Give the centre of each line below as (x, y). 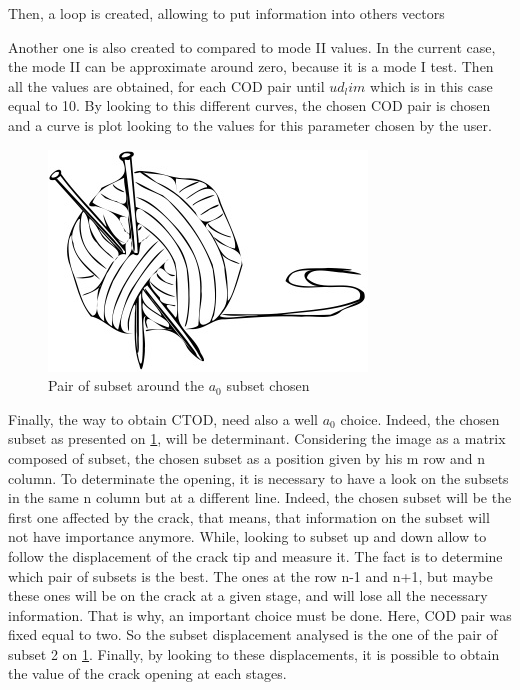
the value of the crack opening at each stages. (147, 673)
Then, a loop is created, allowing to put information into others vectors (226, 13)
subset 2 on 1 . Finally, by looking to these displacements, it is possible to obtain (254, 653)
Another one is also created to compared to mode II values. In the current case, (252, 46)
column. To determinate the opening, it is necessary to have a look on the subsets (258, 477)
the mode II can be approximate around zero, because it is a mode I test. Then (251, 66)
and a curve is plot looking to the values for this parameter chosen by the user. (250, 124)
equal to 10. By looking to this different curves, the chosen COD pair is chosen (249, 105)
